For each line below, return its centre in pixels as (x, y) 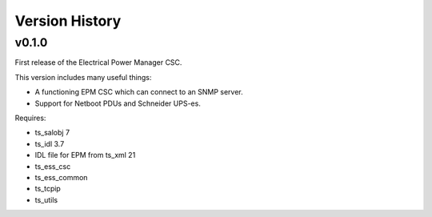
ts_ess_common (61, 177)
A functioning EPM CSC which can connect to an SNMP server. (139, 92)
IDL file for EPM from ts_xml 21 (85, 155)
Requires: (30, 118)
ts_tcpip (48, 189)
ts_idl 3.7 (50, 143)
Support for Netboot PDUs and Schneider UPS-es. (118, 103)
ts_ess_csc (53, 166)
